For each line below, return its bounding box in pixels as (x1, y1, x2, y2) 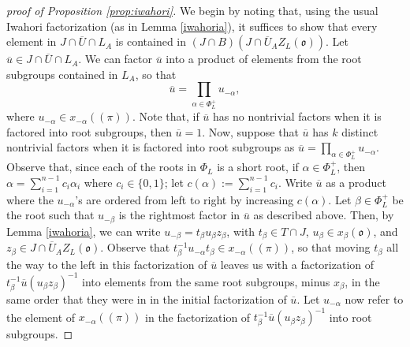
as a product (326, 173, 386, 190)
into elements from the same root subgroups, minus (82, 273, 330, 289)
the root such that (6, 207, 95, 223)
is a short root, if (217, 159, 299, 175)
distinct (341, 123, 378, 140)
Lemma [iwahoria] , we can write (6, 222, 161, 239)
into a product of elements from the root (166, 50, 362, 67)
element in (6, 33, 57, 50)
